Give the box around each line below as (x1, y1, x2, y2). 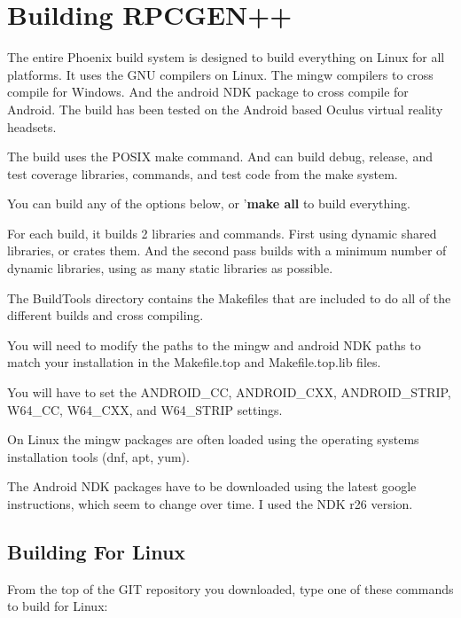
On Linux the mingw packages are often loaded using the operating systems (7, 430, 419, 449)
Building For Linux (7, 537, 186, 565)
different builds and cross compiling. (7, 306, 204, 325)
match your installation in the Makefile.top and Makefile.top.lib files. (7, 353, 381, 372)
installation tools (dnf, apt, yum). (7, 447, 190, 465)
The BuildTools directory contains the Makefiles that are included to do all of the (7, 288, 451, 307)
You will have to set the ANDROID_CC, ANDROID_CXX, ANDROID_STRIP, (7, 383, 451, 402)
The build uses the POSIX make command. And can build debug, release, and (7, 147, 433, 166)
